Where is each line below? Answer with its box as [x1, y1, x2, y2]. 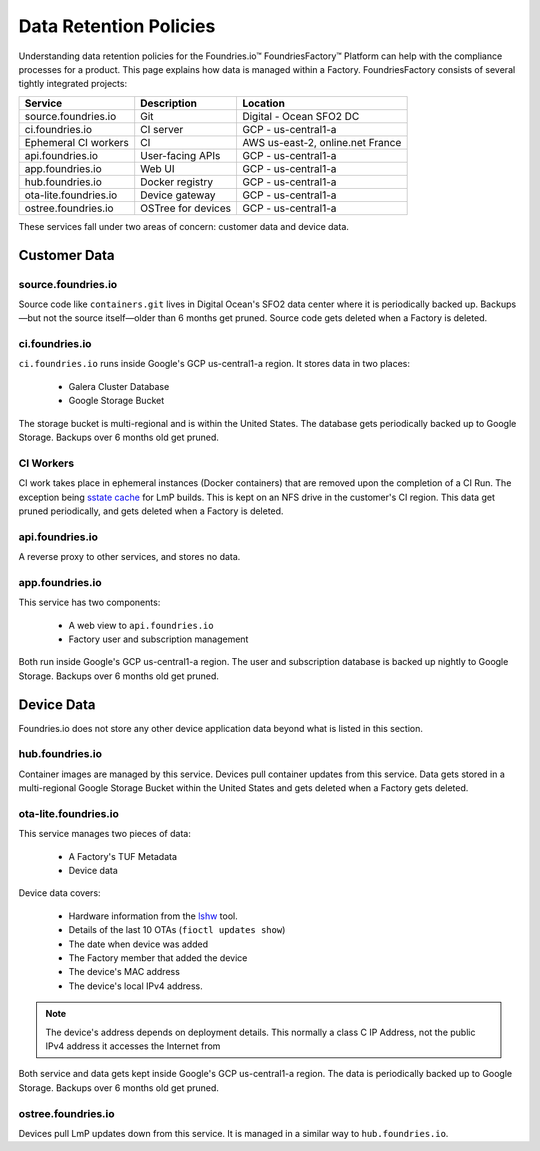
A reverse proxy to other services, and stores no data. [18, 551, 241, 563]
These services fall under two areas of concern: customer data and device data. [18, 220, 350, 232]
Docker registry [140, 175, 214, 189]
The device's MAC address [68, 966, 180, 978]
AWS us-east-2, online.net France [241, 135, 402, 149]
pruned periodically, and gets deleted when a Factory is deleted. [18, 505, 284, 517]
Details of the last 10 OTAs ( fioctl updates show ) [68, 924, 286, 936]
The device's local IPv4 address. [68, 980, 204, 992]
